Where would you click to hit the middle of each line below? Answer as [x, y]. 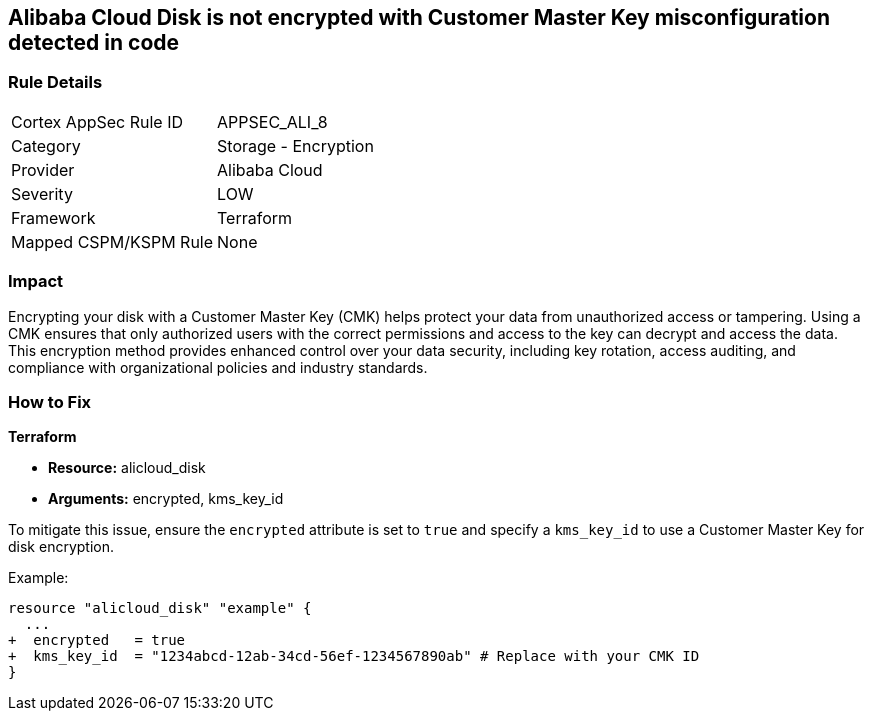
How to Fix [50, 401]
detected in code [94, 42]
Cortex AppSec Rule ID [97, 121]
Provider [43, 169]
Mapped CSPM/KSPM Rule [112, 241]
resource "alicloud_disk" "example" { [160, 608]
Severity [42, 193]
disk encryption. [61, 547]
